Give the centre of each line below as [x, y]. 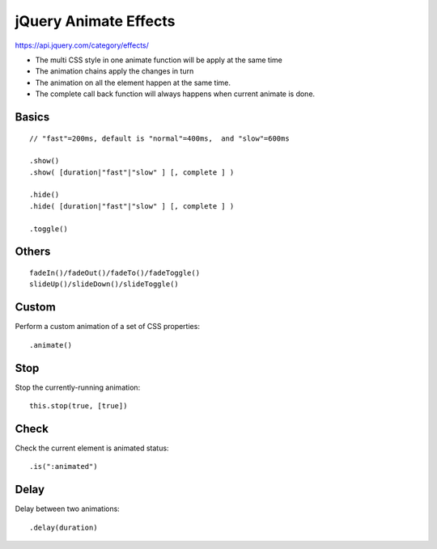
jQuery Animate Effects [95, 21]
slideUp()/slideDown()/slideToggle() [104, 284]
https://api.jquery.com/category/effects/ [82, 45]
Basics [32, 117]
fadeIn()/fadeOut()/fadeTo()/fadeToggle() [115, 273]
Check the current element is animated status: [92, 448]
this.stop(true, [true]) [78, 406]
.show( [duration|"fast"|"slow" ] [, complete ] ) [132, 172]
